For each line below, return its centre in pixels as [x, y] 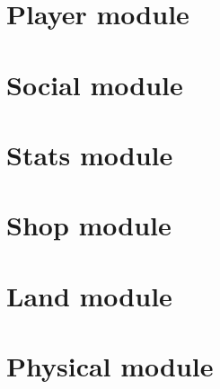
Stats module [90, 154]
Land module [89, 295]
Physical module [110, 366]
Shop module [89, 225]
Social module [95, 84]
